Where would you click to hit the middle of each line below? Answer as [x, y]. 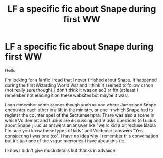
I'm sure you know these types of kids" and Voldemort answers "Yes [74, 130]
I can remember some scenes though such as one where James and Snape [81, 105]
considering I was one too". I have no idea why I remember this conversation [82, 136]
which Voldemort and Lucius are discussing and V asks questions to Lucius [81, 120]
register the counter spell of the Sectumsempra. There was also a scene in [80, 115]
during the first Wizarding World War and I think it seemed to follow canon [79, 85]
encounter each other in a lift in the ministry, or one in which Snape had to [79, 110]
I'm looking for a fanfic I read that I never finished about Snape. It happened [81, 80]
